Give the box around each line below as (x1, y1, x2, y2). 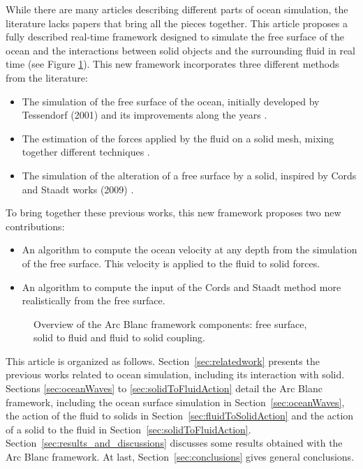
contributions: (6, 218, 65, 233)
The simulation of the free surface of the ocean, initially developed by (22, 94, 320, 108)
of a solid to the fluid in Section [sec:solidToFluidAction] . (6, 422, 251, 436)
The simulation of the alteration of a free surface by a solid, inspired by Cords (22, 167, 357, 182)
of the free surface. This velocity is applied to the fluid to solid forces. (22, 255, 320, 270)
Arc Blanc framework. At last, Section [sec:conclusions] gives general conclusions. (6, 449, 355, 464)
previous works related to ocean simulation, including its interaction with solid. (6, 367, 345, 382)
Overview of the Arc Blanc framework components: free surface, (34, 316, 307, 331)
